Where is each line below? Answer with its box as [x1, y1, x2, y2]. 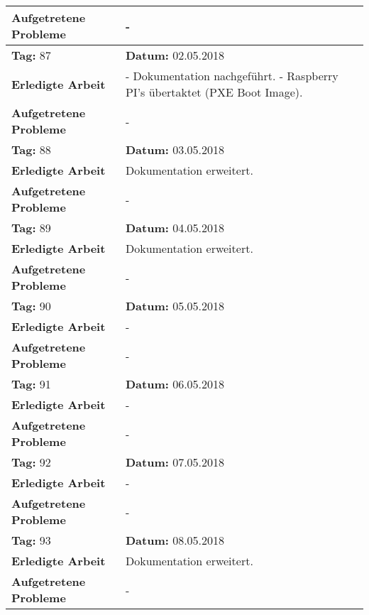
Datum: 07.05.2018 [125, 454, 225, 470]
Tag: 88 [11, 141, 51, 158]
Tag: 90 [11, 298, 51, 314]
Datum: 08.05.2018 [125, 532, 225, 548]
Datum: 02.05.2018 [125, 47, 225, 63]
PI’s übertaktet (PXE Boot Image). [125, 84, 303, 100]
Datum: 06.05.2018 [125, 376, 225, 392]
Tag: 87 [11, 47, 51, 63]
